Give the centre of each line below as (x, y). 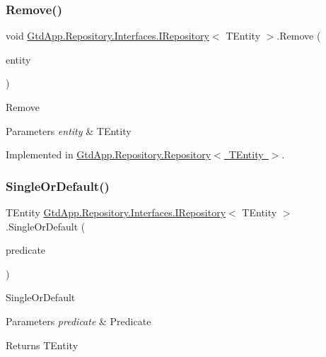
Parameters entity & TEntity (69, 130)
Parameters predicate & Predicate (78, 321)
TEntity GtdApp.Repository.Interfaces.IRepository (116, 212)
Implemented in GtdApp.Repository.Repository (109, 154)
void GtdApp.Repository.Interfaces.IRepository (107, 36)
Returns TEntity (42, 345)
